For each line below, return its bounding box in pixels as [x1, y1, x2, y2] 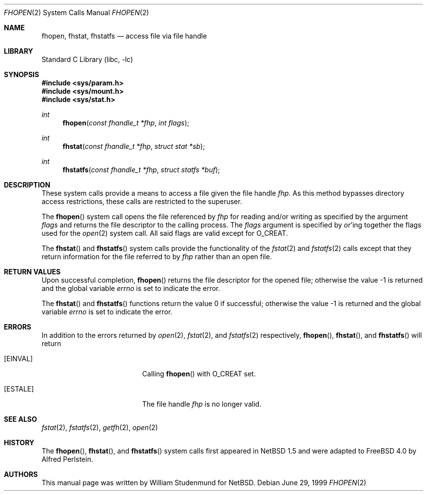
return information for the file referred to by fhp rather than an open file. [41, 252, 272, 261]
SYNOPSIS [4, 70, 39, 79]
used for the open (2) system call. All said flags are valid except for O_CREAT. [41, 229, 288, 237]
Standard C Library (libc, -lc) [41, 55, 133, 63]
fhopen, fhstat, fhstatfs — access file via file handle [41, 32, 207, 40]
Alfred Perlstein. [41, 455, 93, 463]
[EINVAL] [4, 354, 33, 363]
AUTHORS [4, 470, 38, 478]
